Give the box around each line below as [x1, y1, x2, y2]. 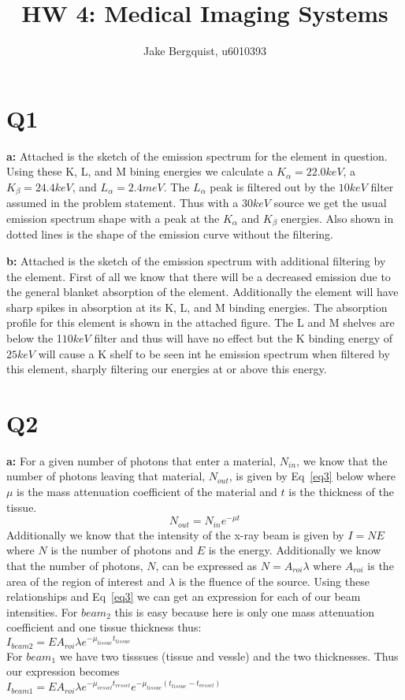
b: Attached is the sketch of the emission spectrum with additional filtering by [6, 252, 386, 269]
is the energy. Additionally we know [208, 542, 381, 558]
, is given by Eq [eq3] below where [229, 468, 396, 484]
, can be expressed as [155, 557, 258, 573]
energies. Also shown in [281, 209, 394, 226]
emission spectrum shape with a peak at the [6, 209, 220, 226]
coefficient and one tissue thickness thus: [6, 619, 202, 635]
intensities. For [6, 603, 78, 620]
